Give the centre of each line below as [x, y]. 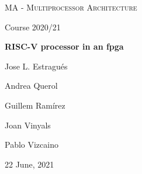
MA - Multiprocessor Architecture [71, 7]
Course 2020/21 [33, 27]
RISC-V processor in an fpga [64, 46]
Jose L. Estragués [36, 66]
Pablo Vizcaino [32, 145]
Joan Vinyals [28, 125]
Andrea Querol [31, 86]
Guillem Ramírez [35, 105]
